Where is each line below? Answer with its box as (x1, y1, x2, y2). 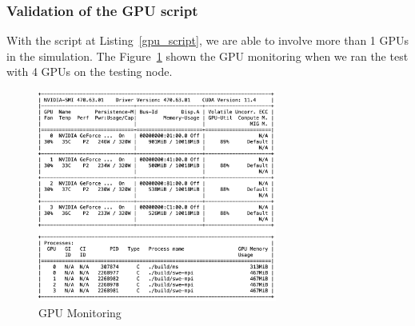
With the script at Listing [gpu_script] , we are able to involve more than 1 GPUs (6, 32, 409, 49)
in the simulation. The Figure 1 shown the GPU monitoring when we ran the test (6, 47, 409, 64)
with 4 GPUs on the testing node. (6, 63, 173, 80)
